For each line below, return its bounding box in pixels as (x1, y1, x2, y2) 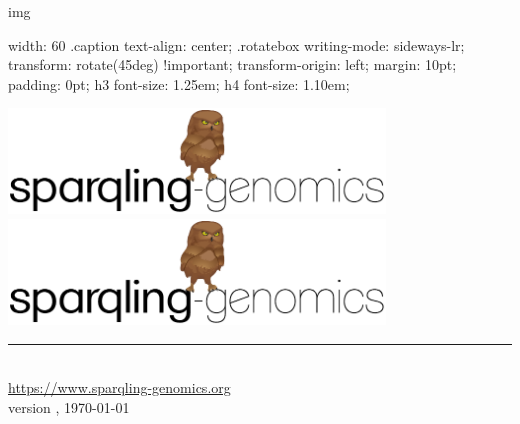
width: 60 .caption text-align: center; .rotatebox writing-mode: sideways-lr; (8, 34, 465, 55)
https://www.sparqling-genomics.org (8, 377, 231, 398)
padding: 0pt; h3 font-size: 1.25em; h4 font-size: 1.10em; (8, 73, 350, 94)
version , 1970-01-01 (8, 396, 130, 417)
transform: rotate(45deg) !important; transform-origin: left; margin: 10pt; (8, 54, 457, 75)
